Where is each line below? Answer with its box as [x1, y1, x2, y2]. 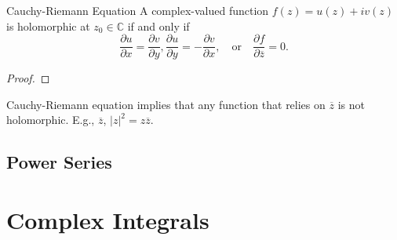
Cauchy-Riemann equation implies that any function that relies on [6, 96, 326, 112]
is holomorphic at [6, 17, 90, 34]
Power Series [6, 150, 112, 174]
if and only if [127, 17, 190, 34]
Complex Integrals [6, 204, 209, 235]
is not [337, 96, 365, 112]
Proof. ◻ [6, 70, 50, 86]
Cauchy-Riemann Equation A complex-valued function [6, 2, 269, 18]
